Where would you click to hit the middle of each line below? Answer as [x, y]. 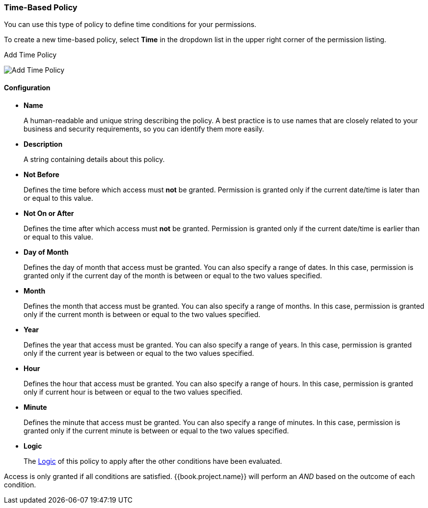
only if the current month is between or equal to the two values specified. [142, 314]
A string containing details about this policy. [94, 159]
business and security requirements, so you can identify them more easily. [144, 129]
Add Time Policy [30, 55]
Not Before [41, 174]
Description [43, 144]
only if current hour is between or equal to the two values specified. [133, 392]
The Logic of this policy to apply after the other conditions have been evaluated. [153, 461]
